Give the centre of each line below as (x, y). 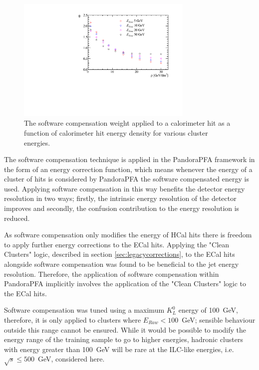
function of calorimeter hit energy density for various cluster (116, 132)
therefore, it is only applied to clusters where (73, 320)
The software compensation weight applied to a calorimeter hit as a (127, 123)
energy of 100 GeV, (208, 310)
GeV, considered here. (71, 359)
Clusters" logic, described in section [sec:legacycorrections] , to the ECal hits (120, 254)
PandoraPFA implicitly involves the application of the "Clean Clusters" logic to (125, 283)
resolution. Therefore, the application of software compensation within (112, 274)
